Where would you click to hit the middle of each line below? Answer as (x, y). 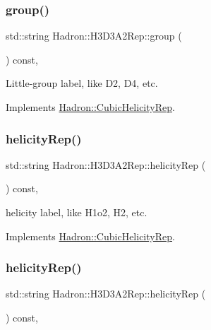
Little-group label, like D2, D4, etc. (82, 83)
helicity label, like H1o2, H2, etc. (77, 212)
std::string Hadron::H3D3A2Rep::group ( (94, 36)
